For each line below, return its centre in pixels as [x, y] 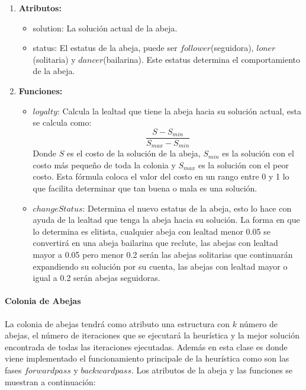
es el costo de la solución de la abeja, [134, 153]
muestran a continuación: [50, 381]
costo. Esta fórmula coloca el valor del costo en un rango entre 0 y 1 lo [161, 176]
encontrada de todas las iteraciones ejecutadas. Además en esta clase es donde [146, 346]
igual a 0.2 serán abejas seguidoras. [96, 278]
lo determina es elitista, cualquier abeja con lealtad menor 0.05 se [152, 231]
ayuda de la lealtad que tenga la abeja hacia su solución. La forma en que [166, 220]
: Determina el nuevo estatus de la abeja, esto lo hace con [187, 208]
